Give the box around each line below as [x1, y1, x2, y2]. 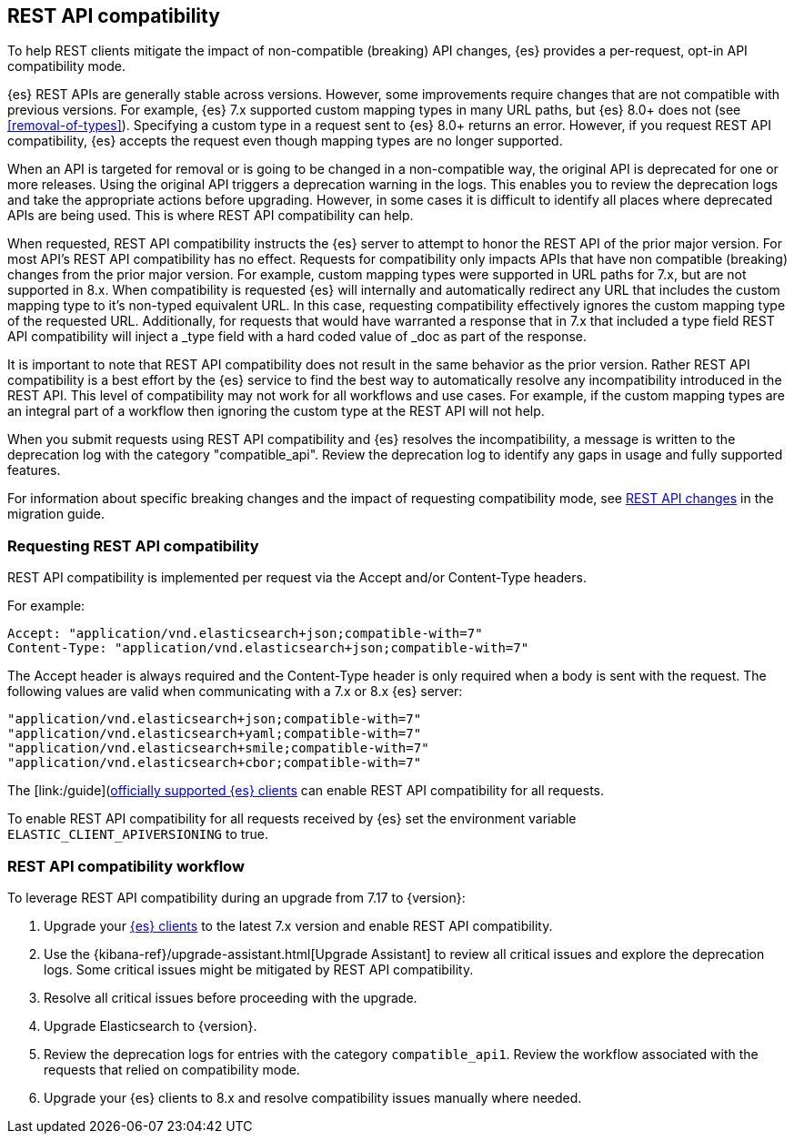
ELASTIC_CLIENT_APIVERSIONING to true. [7, 826, 269, 843]
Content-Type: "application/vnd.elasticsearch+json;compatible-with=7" [7, 641, 529, 656]
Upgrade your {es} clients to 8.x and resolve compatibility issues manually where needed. [44, 1089, 582, 1106]
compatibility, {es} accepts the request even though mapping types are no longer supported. [7, 133, 563, 149]
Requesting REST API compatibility [7, 536, 259, 555]
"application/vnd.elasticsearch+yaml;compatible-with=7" [7, 726, 422, 742]
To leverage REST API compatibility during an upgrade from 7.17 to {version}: [7, 889, 466, 905]
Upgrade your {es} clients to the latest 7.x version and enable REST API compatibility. [44, 917, 553, 934]
